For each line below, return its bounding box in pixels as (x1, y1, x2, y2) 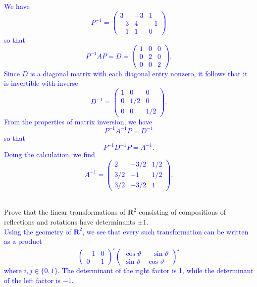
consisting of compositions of (139, 207, 226, 217)
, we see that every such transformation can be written (82, 226, 249, 236)
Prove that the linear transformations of (4, 207, 126, 217)
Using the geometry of (4, 226, 71, 236)
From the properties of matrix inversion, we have (4, 116, 153, 126)
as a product (4, 236, 42, 246)
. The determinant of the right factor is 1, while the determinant (57, 265, 254, 276)
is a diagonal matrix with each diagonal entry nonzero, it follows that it (30, 68, 248, 78)
